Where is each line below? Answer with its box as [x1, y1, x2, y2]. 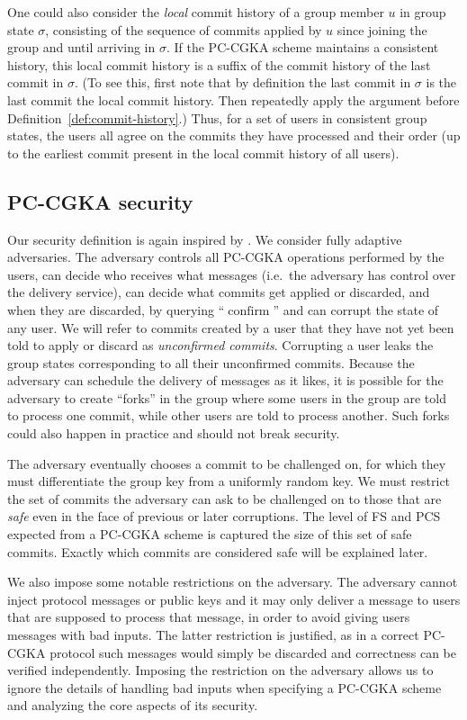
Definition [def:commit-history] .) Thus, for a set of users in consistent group [7, 108, 427, 127]
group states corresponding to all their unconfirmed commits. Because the [7, 353, 415, 372]
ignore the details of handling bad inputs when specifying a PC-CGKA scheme [7, 678, 442, 697]
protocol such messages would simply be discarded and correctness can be [49, 643, 456, 661]
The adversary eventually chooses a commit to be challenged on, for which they [7, 454, 446, 472]
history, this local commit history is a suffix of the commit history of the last [7, 55, 431, 74]
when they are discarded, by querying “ [7, 300, 225, 319]
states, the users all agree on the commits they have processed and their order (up [7, 126, 461, 145]
